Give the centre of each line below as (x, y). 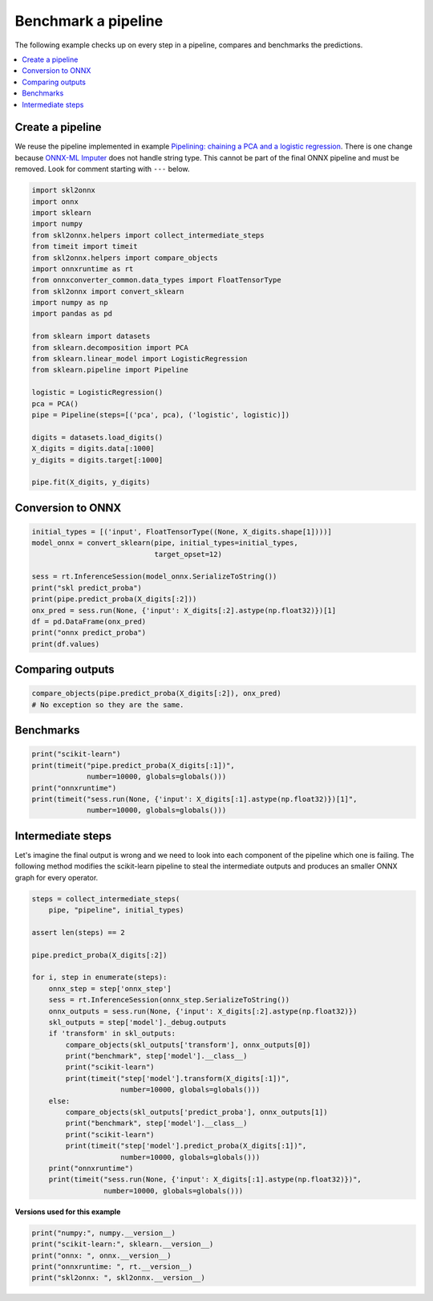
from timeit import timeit (85, 246)
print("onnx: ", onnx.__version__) (101, 1255)
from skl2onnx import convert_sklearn (108, 291)
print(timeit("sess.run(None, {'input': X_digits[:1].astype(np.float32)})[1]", (194, 799)
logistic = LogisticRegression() (97, 392)
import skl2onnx (64, 190)
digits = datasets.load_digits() (97, 437)
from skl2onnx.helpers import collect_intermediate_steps (148, 235)
